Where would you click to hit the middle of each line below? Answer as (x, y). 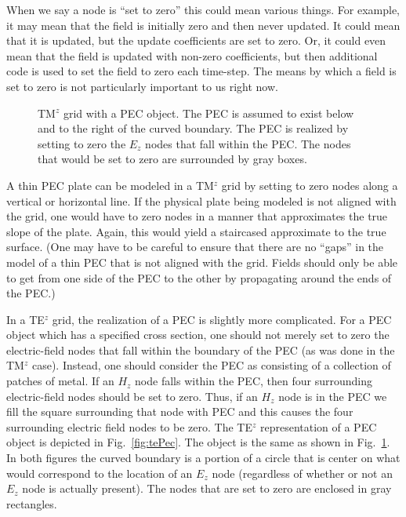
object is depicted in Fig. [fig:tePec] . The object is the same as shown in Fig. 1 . (198, 442)
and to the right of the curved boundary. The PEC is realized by (193, 128)
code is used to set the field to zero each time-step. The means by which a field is (201, 71)
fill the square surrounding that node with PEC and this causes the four (180, 411)
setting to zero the (82, 143)
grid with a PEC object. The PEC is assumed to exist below (208, 113)
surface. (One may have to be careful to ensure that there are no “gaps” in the (195, 247)
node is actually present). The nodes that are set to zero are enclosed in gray (207, 488)
